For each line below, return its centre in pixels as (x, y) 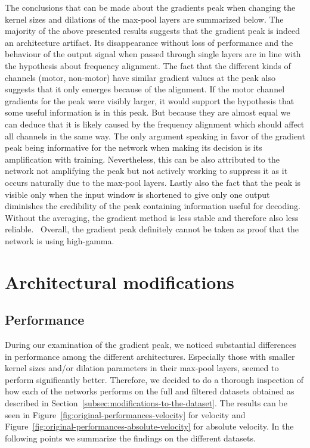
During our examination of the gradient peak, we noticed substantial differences (151, 345)
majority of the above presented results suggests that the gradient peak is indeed (152, 31)
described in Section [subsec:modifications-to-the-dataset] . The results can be (146, 403)
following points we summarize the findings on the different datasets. (130, 438)
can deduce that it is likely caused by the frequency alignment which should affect (155, 124)
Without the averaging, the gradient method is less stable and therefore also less (152, 217)
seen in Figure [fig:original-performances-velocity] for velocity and (125, 414)
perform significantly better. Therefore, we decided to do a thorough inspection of (154, 379)
